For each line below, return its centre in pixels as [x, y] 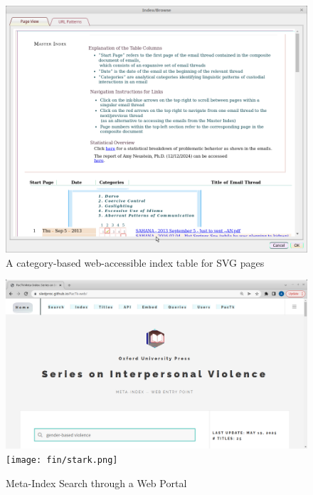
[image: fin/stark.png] [62, 460]
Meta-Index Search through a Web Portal [96, 483]
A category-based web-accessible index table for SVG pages [135, 262]
